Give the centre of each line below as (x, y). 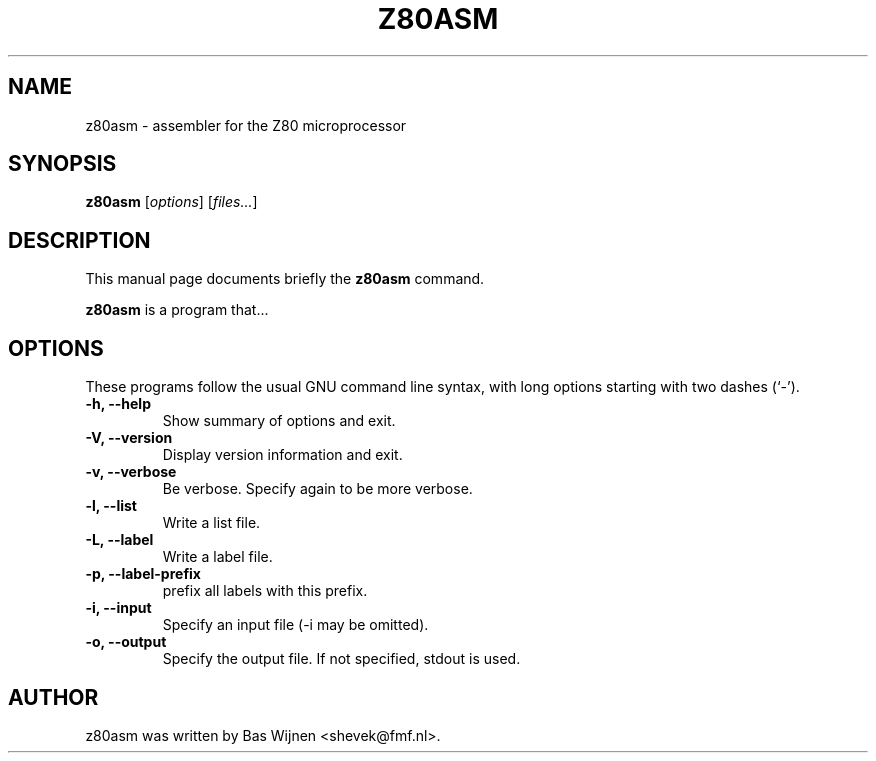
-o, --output (126, 642)
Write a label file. (217, 557)
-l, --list (111, 506)
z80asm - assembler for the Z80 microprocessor (246, 125)
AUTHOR (53, 697)
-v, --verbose (131, 472)
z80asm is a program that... (177, 310)
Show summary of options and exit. (279, 421)
